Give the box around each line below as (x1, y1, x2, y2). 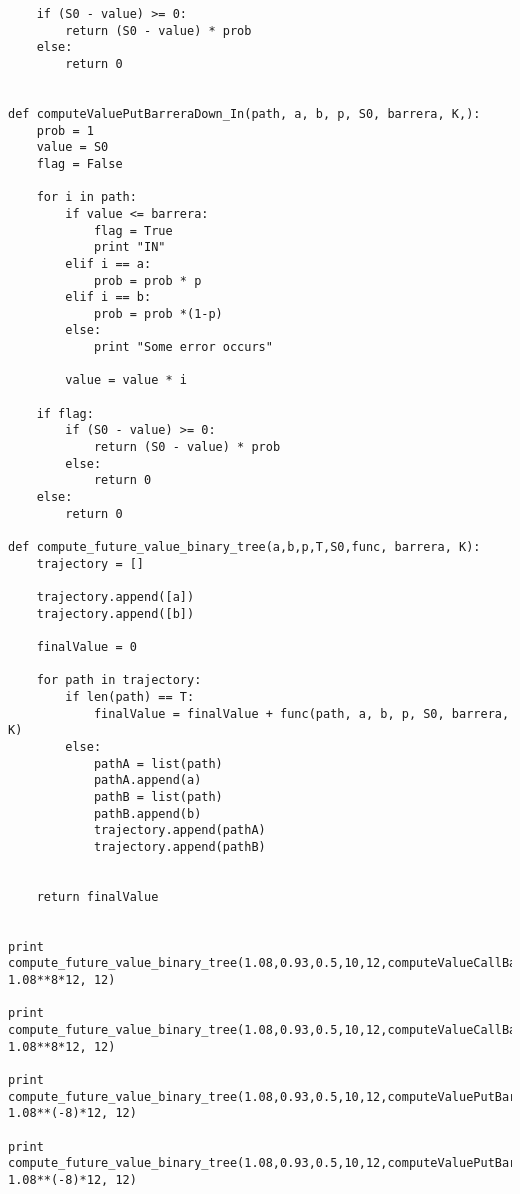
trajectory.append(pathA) (93, 823, 266, 838)
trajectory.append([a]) (36, 589, 195, 604)
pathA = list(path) (93, 756, 223, 771)
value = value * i (65, 373, 187, 388)
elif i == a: (65, 256, 152, 271)
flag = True (93, 223, 173, 238)
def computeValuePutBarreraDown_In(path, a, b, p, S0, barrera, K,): (8, 106, 481, 121)
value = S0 (36, 140, 109, 155)
